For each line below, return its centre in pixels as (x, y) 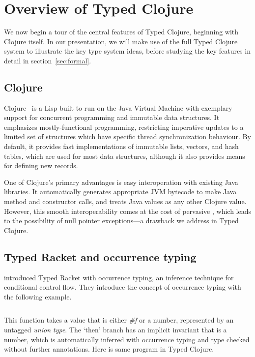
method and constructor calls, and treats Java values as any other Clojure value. (125, 201)
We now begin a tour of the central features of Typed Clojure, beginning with (121, 32)
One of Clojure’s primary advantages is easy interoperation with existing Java (121, 182)
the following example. (38, 296)
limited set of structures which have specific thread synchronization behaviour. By (127, 136)
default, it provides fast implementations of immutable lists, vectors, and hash (121, 146)
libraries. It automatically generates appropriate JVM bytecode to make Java (120, 192)
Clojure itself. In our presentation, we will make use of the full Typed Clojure (121, 41)
